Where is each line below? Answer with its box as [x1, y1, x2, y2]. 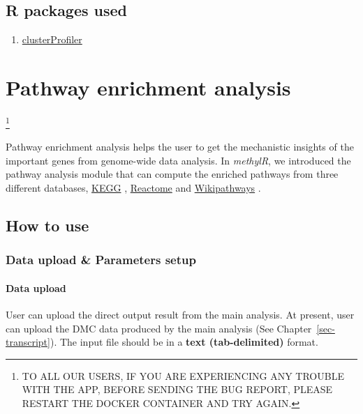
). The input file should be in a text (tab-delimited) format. [50, 335, 318, 349]
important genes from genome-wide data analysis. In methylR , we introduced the [6, 153, 351, 167]
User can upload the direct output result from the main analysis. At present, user [6, 307, 355, 321]
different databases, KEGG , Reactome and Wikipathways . [6, 180, 261, 194]
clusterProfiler [22, 32, 82, 47]
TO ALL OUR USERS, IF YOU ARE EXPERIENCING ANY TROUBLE [22, 368, 344, 383]
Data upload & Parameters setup [6, 251, 196, 268]
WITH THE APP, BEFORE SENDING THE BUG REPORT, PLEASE [22, 382, 333, 397]
